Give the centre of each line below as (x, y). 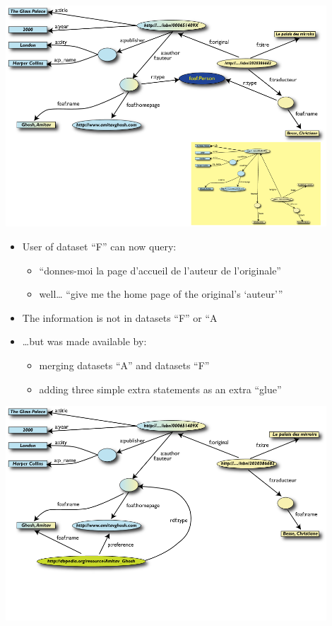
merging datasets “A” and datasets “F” (124, 365)
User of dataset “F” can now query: (99, 247)
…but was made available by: (84, 341)
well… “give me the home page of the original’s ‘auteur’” (161, 294)
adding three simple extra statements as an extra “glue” (160, 389)
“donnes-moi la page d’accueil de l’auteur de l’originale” (160, 270)
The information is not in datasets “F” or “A (120, 317)
